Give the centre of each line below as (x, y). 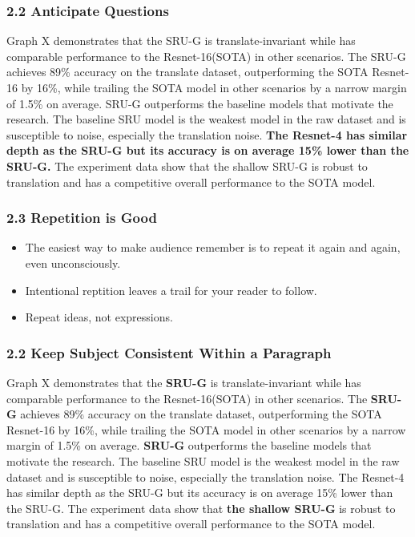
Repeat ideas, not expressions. (99, 317)
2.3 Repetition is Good (82, 218)
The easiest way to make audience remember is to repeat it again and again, (213, 247)
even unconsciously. (73, 262)
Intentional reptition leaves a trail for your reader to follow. (171, 290)
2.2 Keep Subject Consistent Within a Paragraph (169, 352)
